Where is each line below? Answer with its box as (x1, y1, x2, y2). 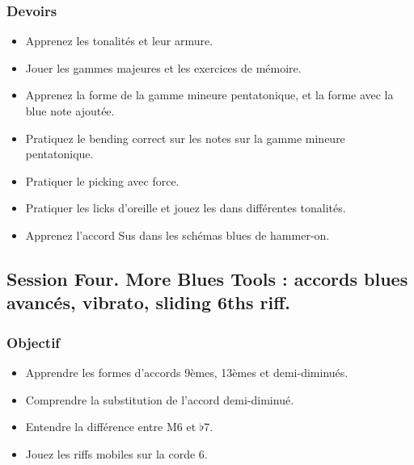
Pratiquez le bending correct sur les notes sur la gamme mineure (25, 129, 345, 146)
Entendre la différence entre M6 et (25, 418, 196, 435)
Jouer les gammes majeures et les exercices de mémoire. (25, 59, 302, 76)
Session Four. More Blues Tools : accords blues (6, 266, 408, 291)
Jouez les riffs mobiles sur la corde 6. (25, 445, 208, 462)
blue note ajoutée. (25, 103, 115, 119)
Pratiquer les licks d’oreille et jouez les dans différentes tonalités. (25, 199, 346, 216)
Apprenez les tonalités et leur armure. (25, 32, 213, 49)
